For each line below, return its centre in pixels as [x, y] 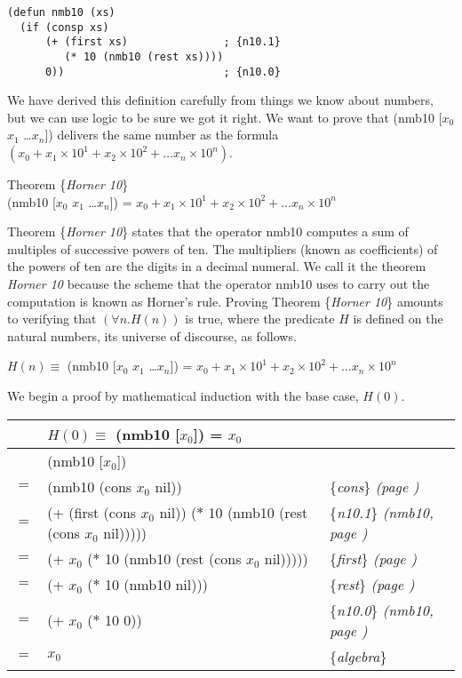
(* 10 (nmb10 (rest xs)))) [144, 56]
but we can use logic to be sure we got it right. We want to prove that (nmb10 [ [225, 117]
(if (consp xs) [64, 27]
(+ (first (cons [92, 512]
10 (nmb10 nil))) [156, 584]
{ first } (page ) [373, 558]
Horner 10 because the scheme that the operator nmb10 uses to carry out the [219, 284]
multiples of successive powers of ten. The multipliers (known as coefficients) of [223, 248]
